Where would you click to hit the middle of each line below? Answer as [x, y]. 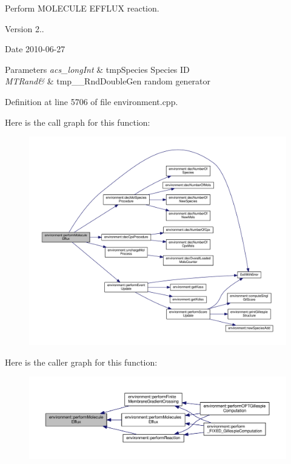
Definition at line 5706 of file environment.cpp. [92, 101]
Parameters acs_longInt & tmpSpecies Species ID [97, 69]
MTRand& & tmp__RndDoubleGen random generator [108, 81]
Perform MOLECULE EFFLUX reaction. [82, 8]
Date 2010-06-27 [35, 49]
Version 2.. [25, 28]
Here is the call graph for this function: [78, 122]
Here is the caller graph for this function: [81, 362]
